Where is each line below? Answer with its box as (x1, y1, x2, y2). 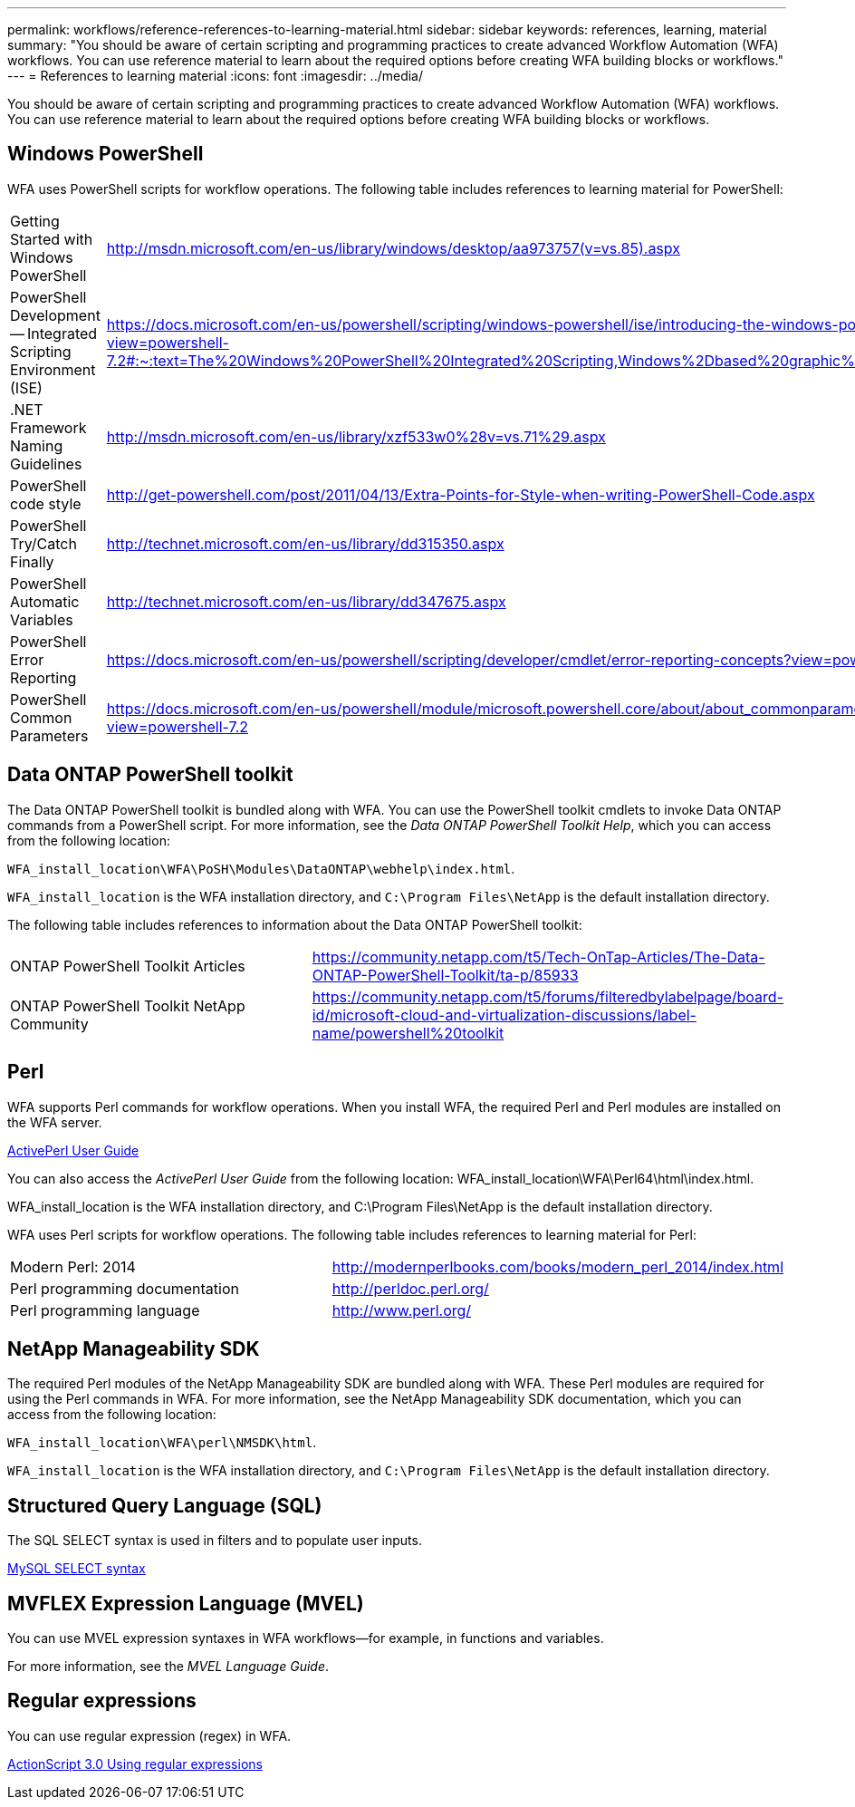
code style (10, 494, 82, 513)
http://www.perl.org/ (331, 1300, 472, 1319)
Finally (10, 552, 54, 571)
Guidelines (10, 454, 82, 473)
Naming (10, 436, 63, 455)
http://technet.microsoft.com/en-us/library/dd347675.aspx (106, 592, 506, 611)
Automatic (10, 592, 80, 611)
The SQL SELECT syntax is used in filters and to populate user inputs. (7, 1532, 422, 1549)
